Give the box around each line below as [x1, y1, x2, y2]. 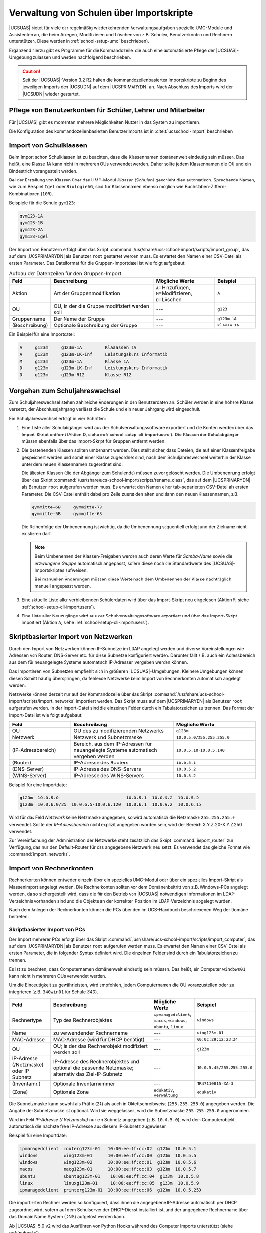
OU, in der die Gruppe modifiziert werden [53, 302, 150, 309]
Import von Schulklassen [9, 141, 88, 149]
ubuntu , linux [153, 1023, 183, 1030]
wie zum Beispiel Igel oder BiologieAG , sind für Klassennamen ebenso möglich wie [9, 184, 184, 190]
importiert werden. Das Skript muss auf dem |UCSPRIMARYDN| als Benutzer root [75, 698, 243, 704]
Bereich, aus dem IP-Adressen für [73, 740, 152, 747]
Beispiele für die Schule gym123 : [9, 200, 76, 206]
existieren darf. [21, 531, 52, 537]
